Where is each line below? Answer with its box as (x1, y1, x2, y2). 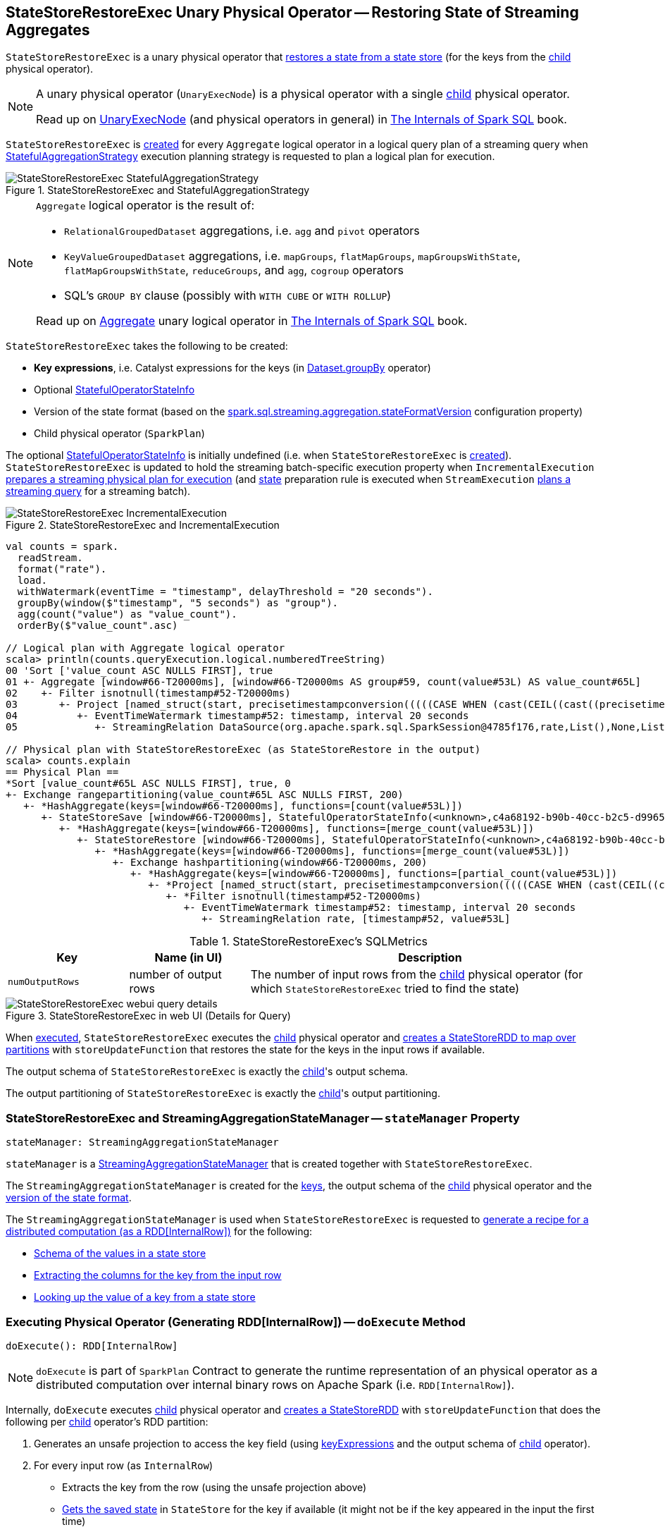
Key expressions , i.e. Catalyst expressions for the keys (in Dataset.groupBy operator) (34, 362, 431, 374)
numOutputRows (8, 976, 80, 987)
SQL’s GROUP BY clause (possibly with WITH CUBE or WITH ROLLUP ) (64, 288, 392, 303)
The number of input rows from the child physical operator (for (250, 967, 583, 982)
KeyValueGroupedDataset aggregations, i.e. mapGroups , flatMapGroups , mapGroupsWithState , (64, 249, 521, 264)
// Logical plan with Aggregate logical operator (6, 642, 285, 654)
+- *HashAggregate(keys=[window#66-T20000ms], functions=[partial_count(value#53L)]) (130, 868, 618, 880)
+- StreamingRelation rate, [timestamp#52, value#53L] (201, 913, 511, 925)
